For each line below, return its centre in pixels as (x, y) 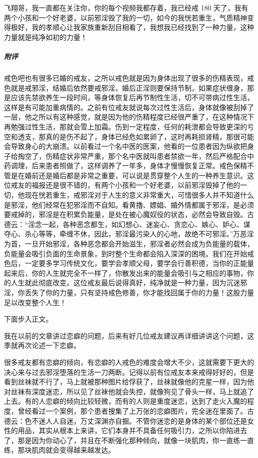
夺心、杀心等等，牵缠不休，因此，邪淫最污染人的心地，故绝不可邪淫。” (119, 234)
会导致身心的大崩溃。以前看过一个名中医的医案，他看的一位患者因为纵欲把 (126, 146)
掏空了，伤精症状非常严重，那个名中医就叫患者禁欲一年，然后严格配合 (132, 156)
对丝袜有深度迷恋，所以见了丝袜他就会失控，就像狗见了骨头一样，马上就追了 (129, 391)
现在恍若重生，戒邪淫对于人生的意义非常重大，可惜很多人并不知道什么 (139, 195)
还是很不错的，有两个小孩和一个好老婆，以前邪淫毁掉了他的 (143, 185)
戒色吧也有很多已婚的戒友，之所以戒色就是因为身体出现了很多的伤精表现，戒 (129, 77)
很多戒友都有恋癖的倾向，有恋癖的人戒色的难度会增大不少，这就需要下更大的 (129, 362)
